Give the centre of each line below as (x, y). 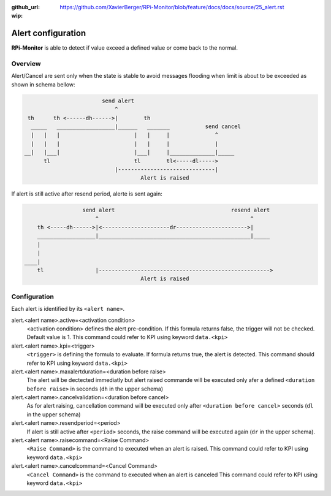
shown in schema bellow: (44, 84)
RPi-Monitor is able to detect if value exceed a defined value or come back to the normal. (125, 48)
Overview (26, 64)
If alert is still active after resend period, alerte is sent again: (87, 194)
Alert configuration (49, 33)
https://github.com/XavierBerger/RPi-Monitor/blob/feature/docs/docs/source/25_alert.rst (172, 7)
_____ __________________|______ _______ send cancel (136, 126)
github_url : (25, 7)
